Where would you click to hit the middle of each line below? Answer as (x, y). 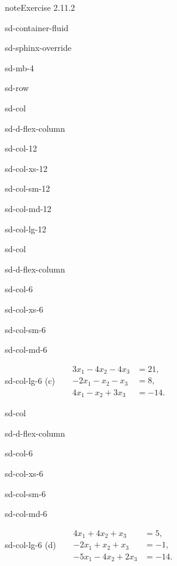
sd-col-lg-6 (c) (30, 380)
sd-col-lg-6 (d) (30, 544)
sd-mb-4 (19, 67)
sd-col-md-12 (28, 208)
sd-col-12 (21, 148)
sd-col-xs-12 (26, 168)
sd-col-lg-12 (26, 228)
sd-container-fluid (37, 27)
